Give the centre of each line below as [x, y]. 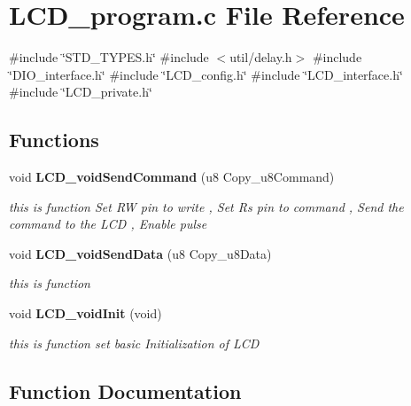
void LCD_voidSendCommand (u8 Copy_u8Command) [172, 177]
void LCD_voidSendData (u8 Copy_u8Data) [140, 253]
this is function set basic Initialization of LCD [134, 343]
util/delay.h [261, 57]
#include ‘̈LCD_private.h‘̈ [81, 92]
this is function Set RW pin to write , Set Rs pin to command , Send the [206, 206]
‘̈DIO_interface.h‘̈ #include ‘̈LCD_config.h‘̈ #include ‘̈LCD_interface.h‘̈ [206, 74]
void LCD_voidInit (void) [85, 313]
